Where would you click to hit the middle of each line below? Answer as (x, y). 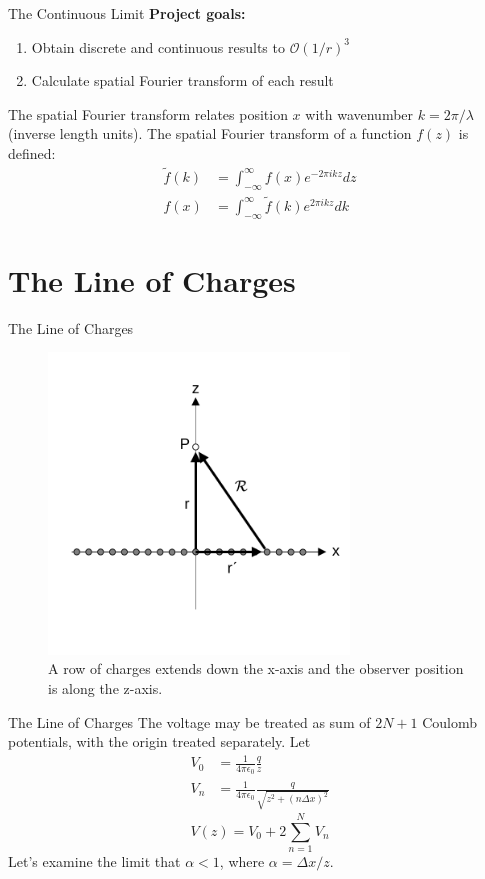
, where (242, 860)
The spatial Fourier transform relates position (148, 113)
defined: (32, 152)
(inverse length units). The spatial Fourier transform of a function (210, 133)
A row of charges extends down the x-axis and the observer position (256, 668)
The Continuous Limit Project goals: (127, 13)
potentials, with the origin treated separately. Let (159, 741)
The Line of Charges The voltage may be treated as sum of (189, 721)
